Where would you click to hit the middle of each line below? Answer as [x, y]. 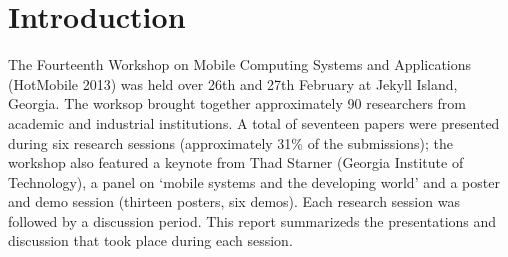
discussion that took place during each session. [150, 240]
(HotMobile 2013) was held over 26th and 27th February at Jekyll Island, [233, 83]
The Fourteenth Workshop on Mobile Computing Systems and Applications [240, 64]
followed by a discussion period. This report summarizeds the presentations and [252, 220]
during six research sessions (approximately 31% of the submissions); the [231, 142]
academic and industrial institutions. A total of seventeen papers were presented [254, 122]
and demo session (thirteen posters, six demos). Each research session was [234, 201]
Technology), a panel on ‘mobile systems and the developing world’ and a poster [254, 181]
